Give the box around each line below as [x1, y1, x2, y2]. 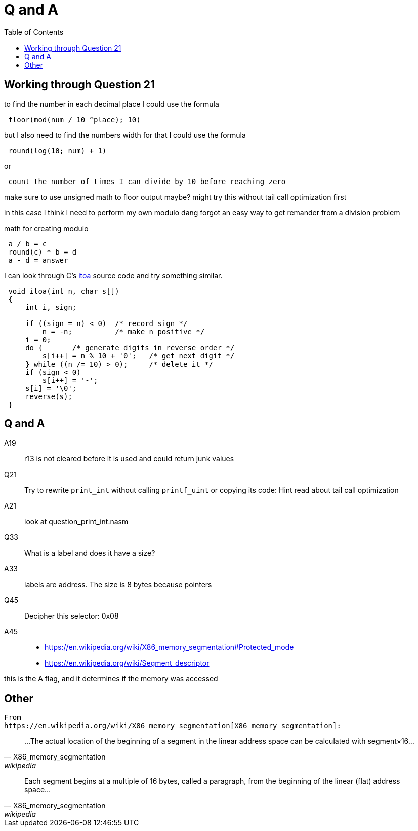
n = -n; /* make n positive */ [42, 327, 205, 336]
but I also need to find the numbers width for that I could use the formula [4, 130, 246, 139]
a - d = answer [8, 256, 68, 264]
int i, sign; [25, 303, 77, 311]
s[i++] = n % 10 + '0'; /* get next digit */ [42, 351, 235, 360]
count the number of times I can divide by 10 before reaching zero [8, 177, 286, 186]
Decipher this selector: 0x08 [24, 611, 119, 621]
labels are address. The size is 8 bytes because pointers [24, 580, 212, 589]
